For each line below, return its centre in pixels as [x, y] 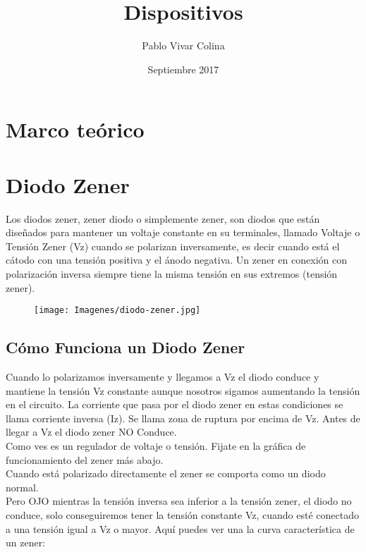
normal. [22, 487]
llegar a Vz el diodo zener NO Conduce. [91, 432]
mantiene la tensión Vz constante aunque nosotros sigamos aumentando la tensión [183, 390]
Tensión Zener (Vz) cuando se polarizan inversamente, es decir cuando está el [173, 246]
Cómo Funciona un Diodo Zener [126, 347]
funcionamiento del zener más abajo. [85, 459]
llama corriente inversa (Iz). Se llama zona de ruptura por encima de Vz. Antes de [183, 418]
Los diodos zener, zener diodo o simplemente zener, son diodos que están [163, 218]
